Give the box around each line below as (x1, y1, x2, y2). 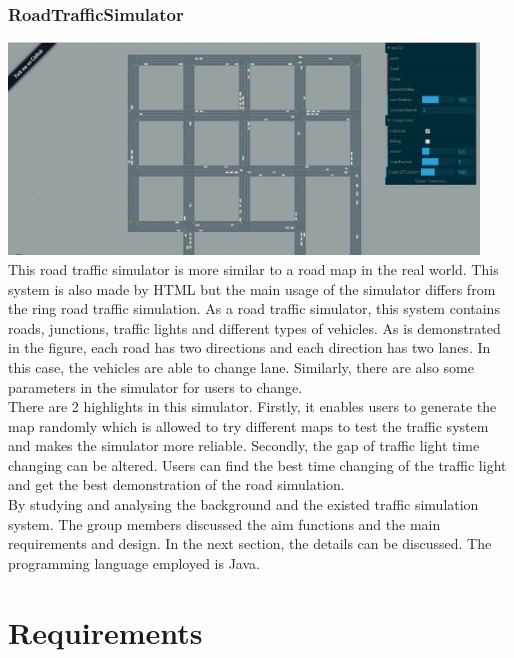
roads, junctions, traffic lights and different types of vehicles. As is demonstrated (8, 317, 501, 338)
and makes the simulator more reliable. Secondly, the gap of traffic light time (8, 435, 480, 456)
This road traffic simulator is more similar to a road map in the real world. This (8, 258, 499, 279)
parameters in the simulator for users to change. (8, 376, 303, 397)
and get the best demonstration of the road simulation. (8, 474, 345, 495)
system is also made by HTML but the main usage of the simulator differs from (8, 278, 496, 299)
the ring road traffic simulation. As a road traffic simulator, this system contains (8, 298, 500, 319)
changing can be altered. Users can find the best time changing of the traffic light (8, 454, 507, 475)
